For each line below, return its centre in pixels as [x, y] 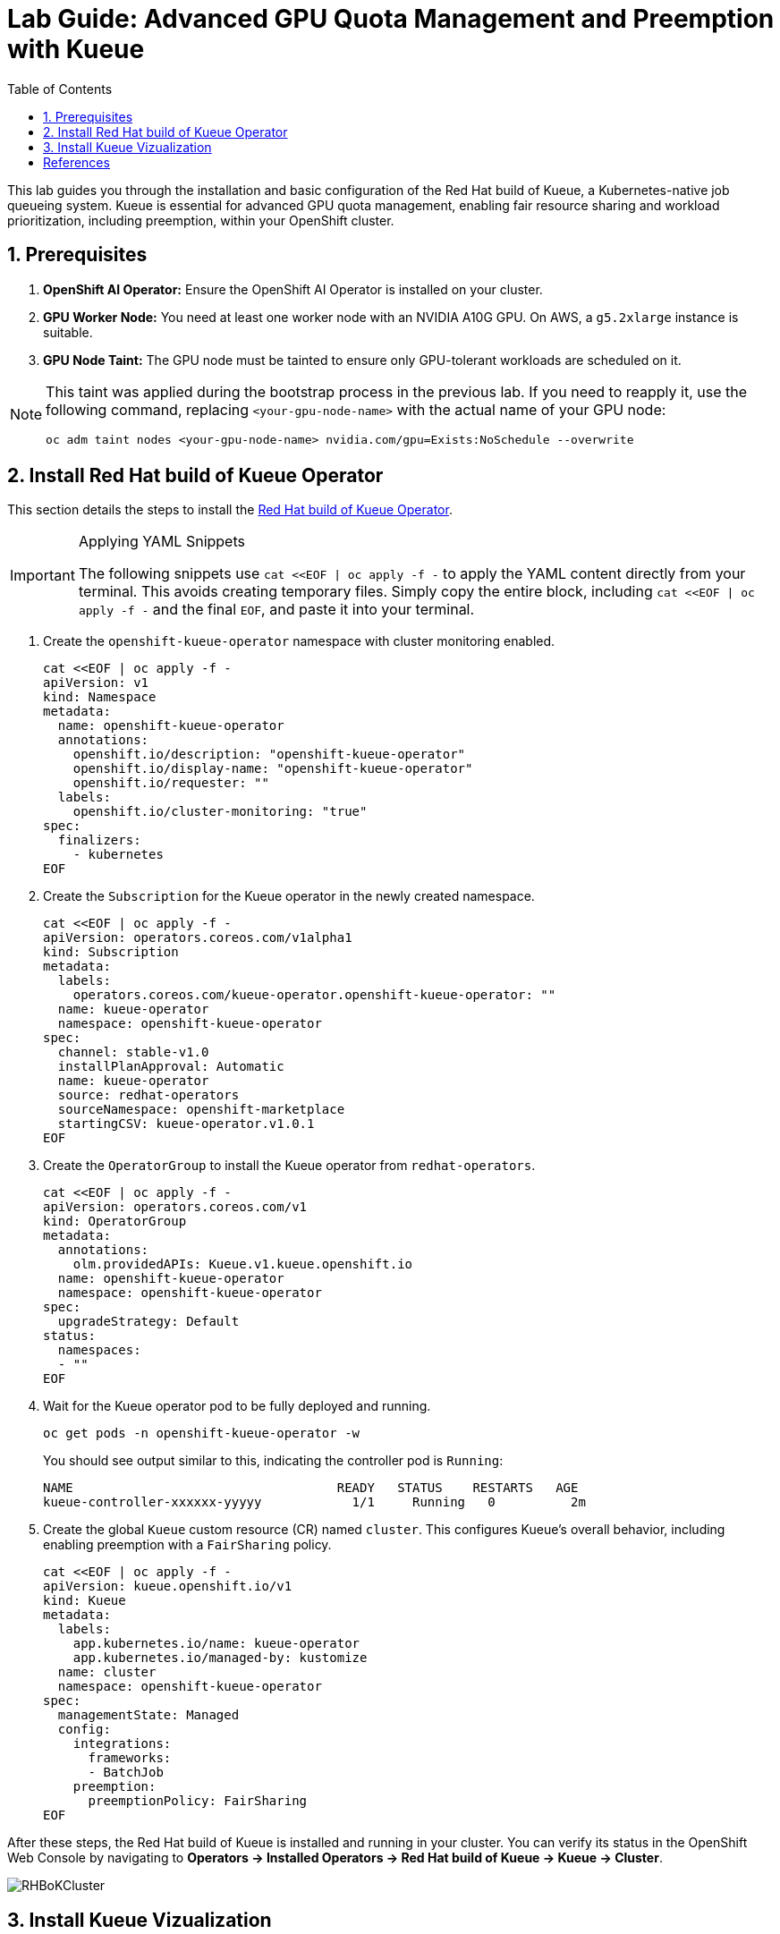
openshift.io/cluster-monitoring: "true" [220, 812]
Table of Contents [60, 89]
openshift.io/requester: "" [171, 783]
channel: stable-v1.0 [133, 1052]
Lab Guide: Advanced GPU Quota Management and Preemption [391, 19]
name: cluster [107, 1672]
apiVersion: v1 [96, 683]
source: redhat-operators [148, 1095]
